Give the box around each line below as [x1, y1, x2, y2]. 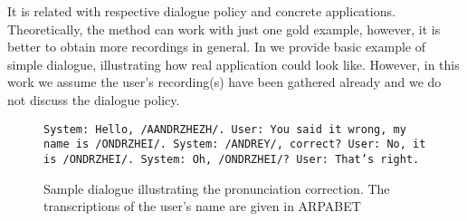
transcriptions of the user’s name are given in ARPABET [43, 197, 361, 216]
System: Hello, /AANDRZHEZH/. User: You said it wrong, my [43, 122, 406, 136]
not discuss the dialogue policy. [7, 90, 180, 109]
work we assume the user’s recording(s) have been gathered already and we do [7, 72, 442, 91]
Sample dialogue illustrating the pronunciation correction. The [43, 178, 390, 197]
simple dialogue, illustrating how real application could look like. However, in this [7, 54, 460, 73]
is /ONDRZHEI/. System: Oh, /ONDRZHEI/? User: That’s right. [43, 152, 420, 166]
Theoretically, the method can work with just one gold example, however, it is [7, 19, 441, 38]
